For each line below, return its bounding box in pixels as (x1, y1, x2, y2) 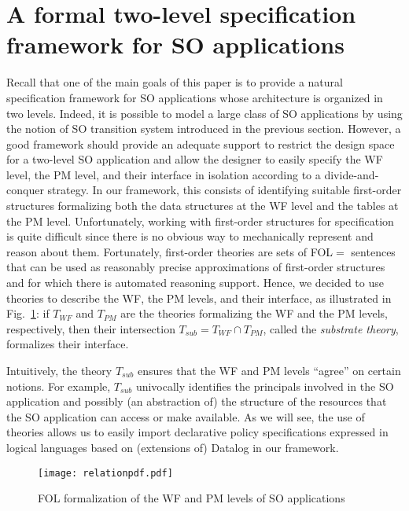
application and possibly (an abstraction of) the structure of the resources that (6, 393, 387, 410)
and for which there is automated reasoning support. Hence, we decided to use (6, 274, 384, 291)
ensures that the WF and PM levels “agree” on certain (137, 362, 401, 378)
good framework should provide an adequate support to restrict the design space (6, 135, 395, 152)
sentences (351, 243, 396, 259)
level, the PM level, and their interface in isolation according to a (6, 166, 321, 182)
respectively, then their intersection (6, 320, 175, 336)
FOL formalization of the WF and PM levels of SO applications (38, 490, 345, 506)
